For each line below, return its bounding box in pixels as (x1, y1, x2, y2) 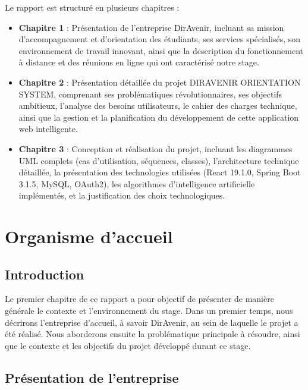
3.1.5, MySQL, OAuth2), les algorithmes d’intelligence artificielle (18, 177, 255, 190)
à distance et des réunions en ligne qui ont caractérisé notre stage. (18, 56, 259, 68)
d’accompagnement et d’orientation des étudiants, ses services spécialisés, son (18, 33, 301, 45)
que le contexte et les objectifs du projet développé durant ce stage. (5, 339, 251, 351)
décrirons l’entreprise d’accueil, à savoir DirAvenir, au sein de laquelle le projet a (5, 316, 298, 328)
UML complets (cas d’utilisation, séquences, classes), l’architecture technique (18, 154, 299, 166)
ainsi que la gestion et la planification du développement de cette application (18, 111, 299, 123)
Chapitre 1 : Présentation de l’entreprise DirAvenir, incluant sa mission (18, 21, 284, 33)
